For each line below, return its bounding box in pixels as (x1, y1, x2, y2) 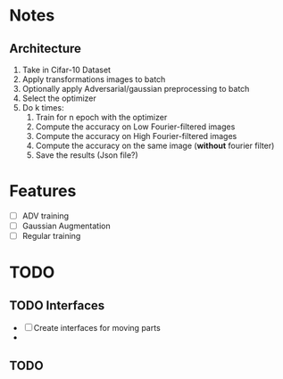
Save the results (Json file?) (35, 150, 138, 161)
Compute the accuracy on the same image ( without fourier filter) (35, 140, 275, 151)
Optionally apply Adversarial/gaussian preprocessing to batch (21, 84, 250, 94)
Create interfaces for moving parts (33, 323, 161, 334)
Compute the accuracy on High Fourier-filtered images (35, 131, 237, 141)
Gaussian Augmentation (21, 220, 111, 231)
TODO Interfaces (9, 298, 105, 313)
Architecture (9, 41, 82, 56)
